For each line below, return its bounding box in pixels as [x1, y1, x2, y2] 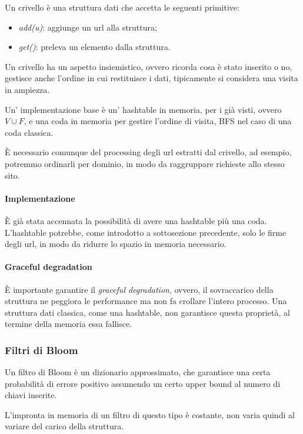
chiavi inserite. [5, 389, 57, 401]
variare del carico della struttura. [5, 420, 124, 432]
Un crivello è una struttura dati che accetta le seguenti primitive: [5, 1, 239, 13]
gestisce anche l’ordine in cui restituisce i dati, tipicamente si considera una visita [5, 72, 298, 84]
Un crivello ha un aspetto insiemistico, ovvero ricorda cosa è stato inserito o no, [5, 60, 292, 72]
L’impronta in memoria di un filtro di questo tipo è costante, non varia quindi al [5, 408, 295, 420]
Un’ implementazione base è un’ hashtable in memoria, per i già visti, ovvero [5, 103, 282, 115]
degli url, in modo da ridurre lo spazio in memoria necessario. [5, 238, 227, 250]
